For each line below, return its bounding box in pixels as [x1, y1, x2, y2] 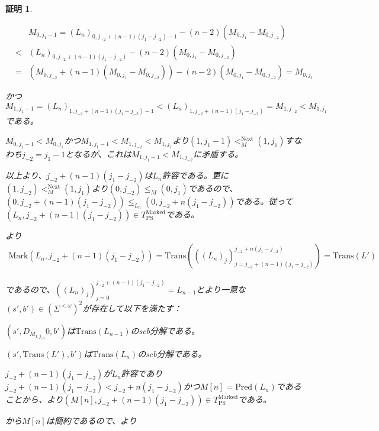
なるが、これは [73, 147, 131, 160]
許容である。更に [162, 169, 229, 182]
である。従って [235, 195, 293, 208]
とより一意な [196, 283, 246, 295]
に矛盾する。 [193, 147, 243, 160]
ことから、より [5, 393, 63, 406]
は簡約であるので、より [46, 414, 137, 427]
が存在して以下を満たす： [82, 302, 182, 314]
